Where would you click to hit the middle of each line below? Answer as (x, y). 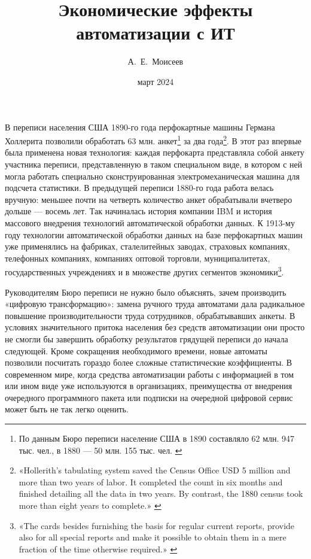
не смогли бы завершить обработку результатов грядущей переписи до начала (147, 338)
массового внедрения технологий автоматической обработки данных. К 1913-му (150, 222)
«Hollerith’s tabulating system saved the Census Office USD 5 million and (155, 470)
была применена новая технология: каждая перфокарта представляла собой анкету (155, 152)
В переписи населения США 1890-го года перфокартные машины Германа (140, 127)
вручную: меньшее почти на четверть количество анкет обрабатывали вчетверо (149, 199)
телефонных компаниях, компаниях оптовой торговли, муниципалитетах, (138, 258)
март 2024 (155, 81)
